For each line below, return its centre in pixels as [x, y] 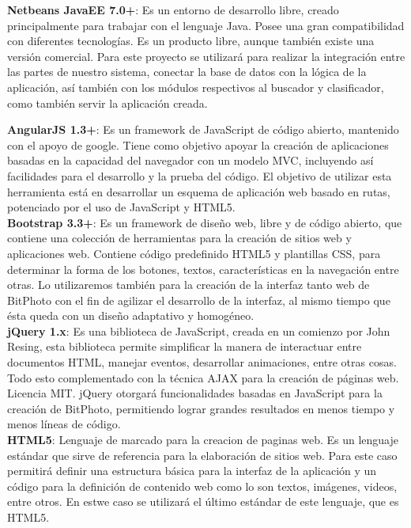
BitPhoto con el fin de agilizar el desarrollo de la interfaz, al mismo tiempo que [199, 300]
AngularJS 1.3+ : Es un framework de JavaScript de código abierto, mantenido [203, 129]
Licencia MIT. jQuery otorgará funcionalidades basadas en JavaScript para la [195, 393]
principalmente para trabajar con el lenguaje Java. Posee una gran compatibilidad [206, 25]
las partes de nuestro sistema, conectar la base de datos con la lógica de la [187, 72]
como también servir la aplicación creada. [107, 103]
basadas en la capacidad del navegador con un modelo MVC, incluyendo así [190, 160]
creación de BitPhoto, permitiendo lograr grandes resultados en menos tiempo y [201, 408]
